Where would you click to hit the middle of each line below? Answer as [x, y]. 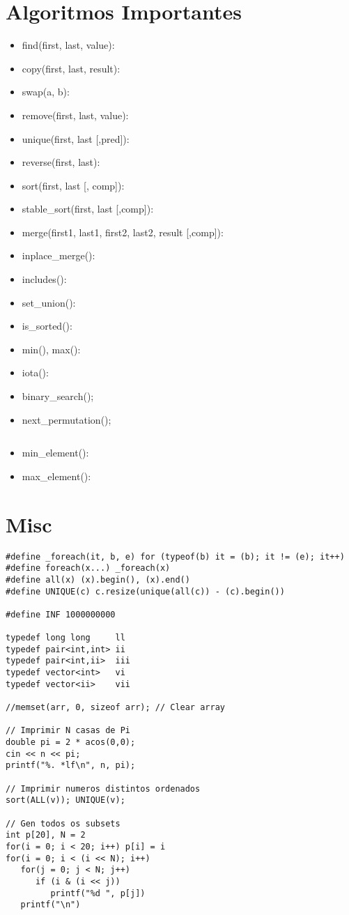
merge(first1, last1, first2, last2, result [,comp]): [123, 232]
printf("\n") [51, 905]
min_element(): [55, 453]
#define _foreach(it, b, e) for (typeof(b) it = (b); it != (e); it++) [175, 556]
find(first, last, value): [68, 45]
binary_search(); [58, 396]
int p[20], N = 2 [46, 835]
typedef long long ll [65, 638]
